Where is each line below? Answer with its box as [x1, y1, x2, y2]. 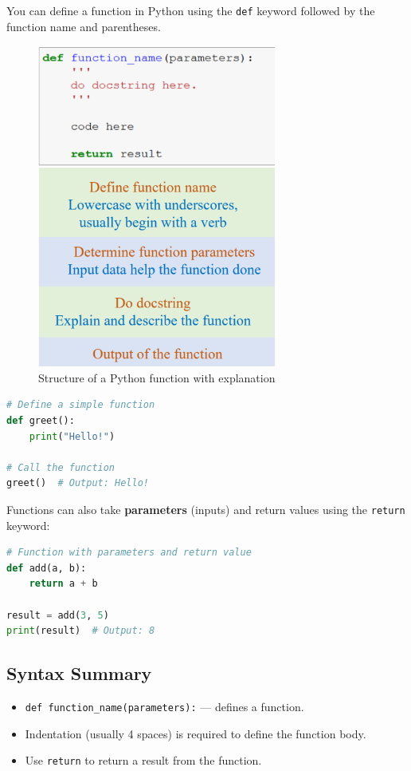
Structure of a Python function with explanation [38, 369, 276, 385]
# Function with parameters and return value [6, 547, 252, 559]
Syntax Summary [6, 661, 152, 686]
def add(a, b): [6, 562, 87, 574]
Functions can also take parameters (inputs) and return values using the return [6, 500, 405, 517]
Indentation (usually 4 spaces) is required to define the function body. [25, 725, 366, 741]
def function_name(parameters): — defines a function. [25, 698, 304, 714]
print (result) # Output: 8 [6, 625, 155, 637]
